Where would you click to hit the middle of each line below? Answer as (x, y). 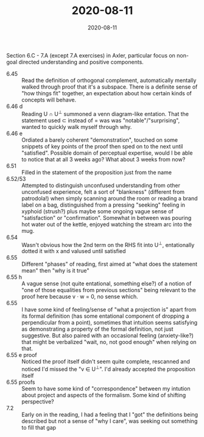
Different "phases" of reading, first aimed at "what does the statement (110, 264)
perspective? (38, 402)
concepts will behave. (49, 100)
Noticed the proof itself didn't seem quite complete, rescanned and (106, 362)
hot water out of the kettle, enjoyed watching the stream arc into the (107, 224)
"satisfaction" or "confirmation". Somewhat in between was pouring (107, 218)
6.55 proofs (21, 382)
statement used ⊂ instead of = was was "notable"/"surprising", (101, 120)
